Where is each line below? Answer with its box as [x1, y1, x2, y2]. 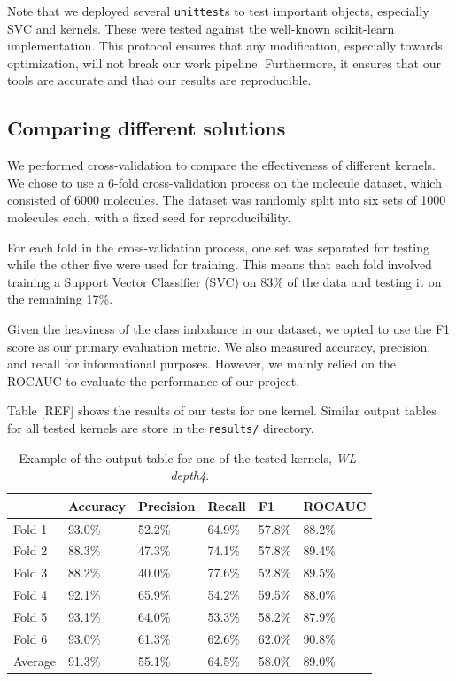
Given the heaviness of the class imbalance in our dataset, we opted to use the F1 [7, 319, 451, 337]
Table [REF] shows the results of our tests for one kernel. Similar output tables [7, 401, 437, 420]
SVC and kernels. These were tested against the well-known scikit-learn [7, 19, 395, 37]
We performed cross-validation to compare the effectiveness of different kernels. [7, 156, 436, 174]
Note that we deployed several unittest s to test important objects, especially [7, 2, 429, 19]
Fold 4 [13, 585, 48, 604]
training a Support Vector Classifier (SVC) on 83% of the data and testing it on [7, 272, 442, 290]
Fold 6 [13, 629, 48, 647]
